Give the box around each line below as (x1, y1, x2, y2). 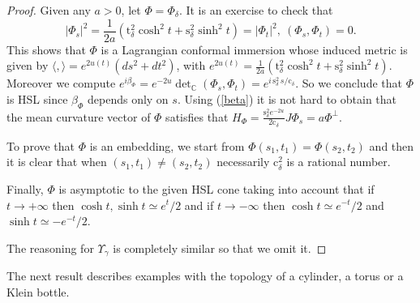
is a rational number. (286, 153, 391, 170)
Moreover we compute (6, 75, 116, 92)
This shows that (6, 41, 86, 58)
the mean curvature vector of (6, 108, 151, 125)
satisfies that (165, 108, 229, 125)
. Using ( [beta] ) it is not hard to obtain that (177, 90, 397, 107)
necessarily (216, 153, 270, 170)
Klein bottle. (6, 283, 70, 300)
